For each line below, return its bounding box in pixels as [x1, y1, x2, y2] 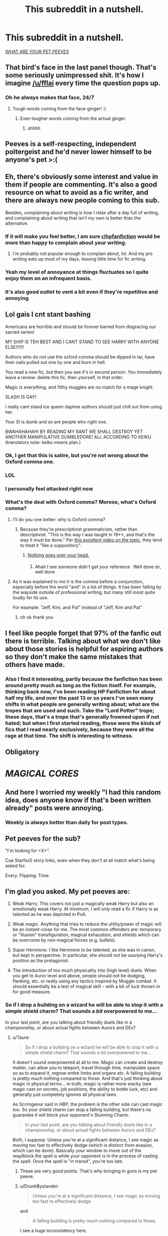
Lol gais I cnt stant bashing [5, 310, 91, 319]
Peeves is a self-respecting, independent [5, 140, 137, 148]
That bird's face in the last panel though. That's [5, 63, 157, 72]
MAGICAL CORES [5, 768, 79, 779]
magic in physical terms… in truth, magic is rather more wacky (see [12, 1080, 151, 1087]
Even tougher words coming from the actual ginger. [20, 115, 126, 121]
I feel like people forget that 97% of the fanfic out [5, 629, 161, 637]
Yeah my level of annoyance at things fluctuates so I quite [5, 269, 149, 276]
